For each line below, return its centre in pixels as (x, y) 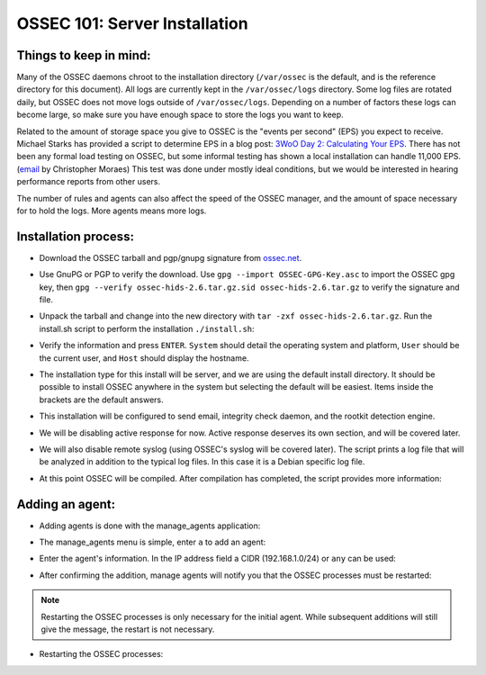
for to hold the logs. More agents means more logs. (112, 211)
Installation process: (76, 236)
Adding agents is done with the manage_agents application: (150, 526)
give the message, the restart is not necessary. (128, 629)
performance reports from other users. (89, 182)
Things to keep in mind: (84, 55)
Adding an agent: (66, 504)
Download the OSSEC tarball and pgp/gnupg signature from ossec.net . (171, 257)
